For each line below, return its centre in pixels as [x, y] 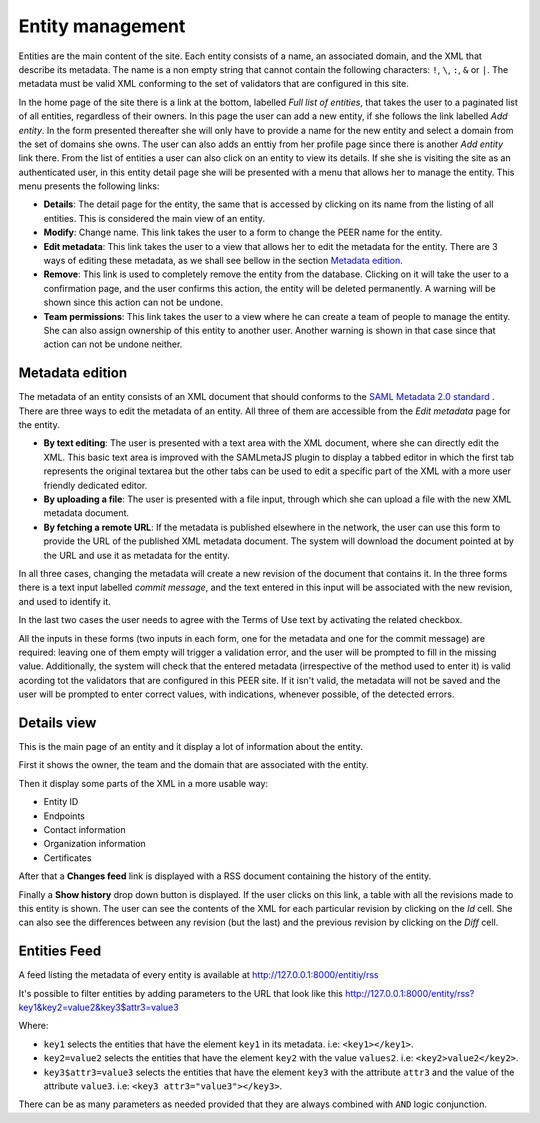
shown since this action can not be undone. [133, 302]
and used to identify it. [65, 601]
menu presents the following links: [89, 186]
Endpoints [64, 816]
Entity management [102, 26]
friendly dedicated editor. [95, 485]
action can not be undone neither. [113, 344]
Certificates [67, 857]
